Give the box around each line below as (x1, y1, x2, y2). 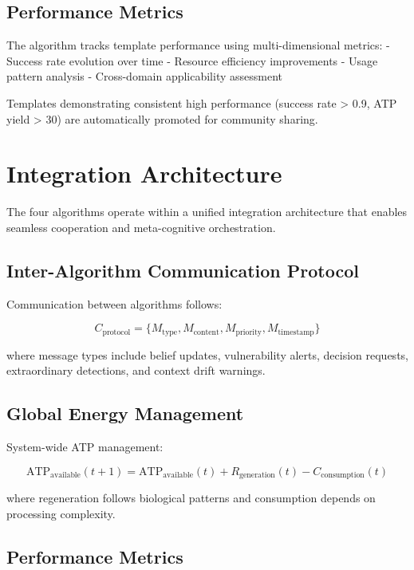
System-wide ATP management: (6, 438, 164, 455)
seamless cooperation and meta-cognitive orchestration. (6, 218, 276, 235)
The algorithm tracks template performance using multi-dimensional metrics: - (6, 37, 390, 53)
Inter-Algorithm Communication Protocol (6, 257, 359, 282)
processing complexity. (6, 505, 116, 521)
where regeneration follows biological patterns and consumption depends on (6, 489, 376, 506)
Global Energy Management (6, 401, 244, 426)
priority (235, 328, 262, 336)
